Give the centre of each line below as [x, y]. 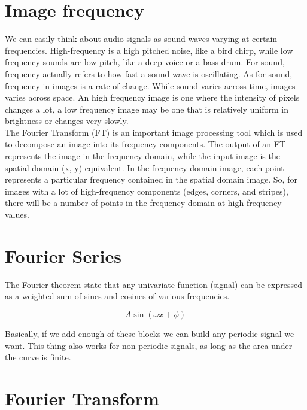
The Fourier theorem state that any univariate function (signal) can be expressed [153, 284]
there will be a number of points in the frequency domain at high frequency [143, 203]
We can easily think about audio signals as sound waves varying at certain [141, 39]
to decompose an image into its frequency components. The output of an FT [145, 144]
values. [17, 215]
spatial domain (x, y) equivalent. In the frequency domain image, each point [145, 167]
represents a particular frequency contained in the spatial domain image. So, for [151, 179]
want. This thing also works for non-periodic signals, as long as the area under [149, 345]
